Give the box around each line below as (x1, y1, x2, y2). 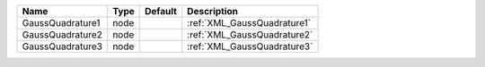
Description (187, 5, 238, 17)
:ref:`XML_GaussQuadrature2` (187, 29, 313, 40)
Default (145, 5, 177, 17)
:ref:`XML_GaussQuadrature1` (187, 17, 312, 29)
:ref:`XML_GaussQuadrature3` (187, 40, 313, 53)
